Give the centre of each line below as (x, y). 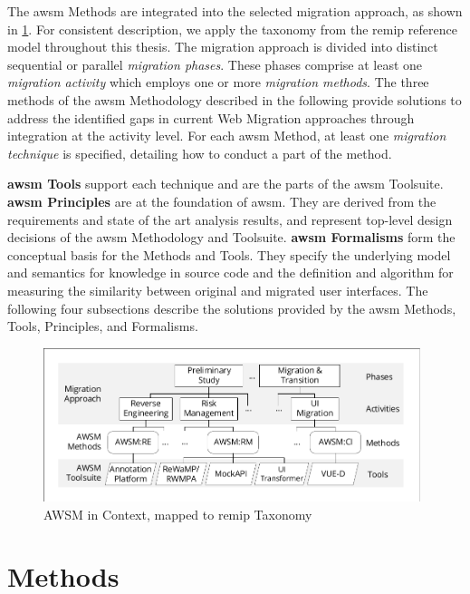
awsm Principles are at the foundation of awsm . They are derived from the (222, 201)
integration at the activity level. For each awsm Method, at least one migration (227, 136)
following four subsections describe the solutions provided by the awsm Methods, (232, 308)
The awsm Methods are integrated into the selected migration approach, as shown (235, 11)
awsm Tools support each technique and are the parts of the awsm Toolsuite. (225, 184)
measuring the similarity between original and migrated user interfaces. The (218, 290)
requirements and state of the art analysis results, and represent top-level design (230, 219)
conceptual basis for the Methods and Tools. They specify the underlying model (229, 254)
